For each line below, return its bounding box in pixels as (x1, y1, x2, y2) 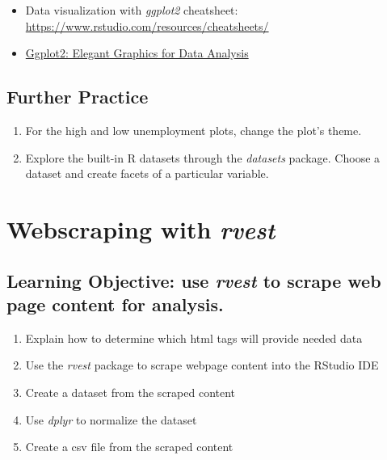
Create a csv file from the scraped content (25, 438, 233, 455)
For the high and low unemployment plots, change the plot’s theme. (25, 121, 362, 138)
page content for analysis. (6, 291, 224, 316)
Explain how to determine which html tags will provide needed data (25, 329, 363, 346)
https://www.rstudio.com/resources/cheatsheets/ (25, 17, 269, 34)
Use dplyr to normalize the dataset (25, 411, 197, 428)
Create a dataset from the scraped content (25, 383, 236, 400)
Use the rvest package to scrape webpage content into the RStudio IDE (25, 357, 379, 373)
